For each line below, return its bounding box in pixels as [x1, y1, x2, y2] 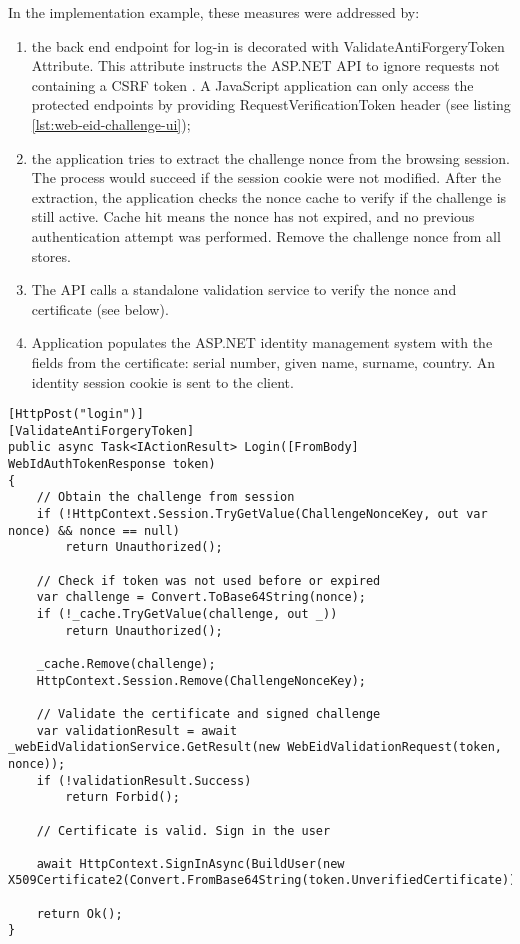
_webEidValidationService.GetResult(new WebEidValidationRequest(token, [8, 740, 502, 755]
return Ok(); [36, 906, 123, 921]
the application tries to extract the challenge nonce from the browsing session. [31, 147, 510, 168]
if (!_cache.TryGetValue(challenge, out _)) [36, 606, 338, 621]
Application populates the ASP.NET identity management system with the [31, 332, 493, 353]
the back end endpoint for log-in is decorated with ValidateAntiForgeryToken [31, 35, 505, 56]
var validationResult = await [36, 723, 238, 738]
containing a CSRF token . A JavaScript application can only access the [31, 74, 474, 95]
